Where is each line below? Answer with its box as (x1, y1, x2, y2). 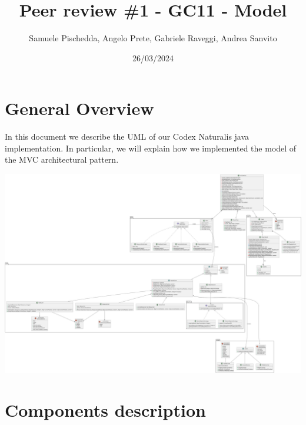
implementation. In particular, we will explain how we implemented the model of (5, 141, 297, 154)
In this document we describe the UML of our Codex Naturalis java (5, 130, 250, 143)
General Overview (5, 96, 154, 120)
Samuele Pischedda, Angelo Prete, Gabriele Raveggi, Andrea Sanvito (29, 32, 277, 44)
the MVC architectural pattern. (5, 153, 119, 166)
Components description (5, 398, 206, 422)
